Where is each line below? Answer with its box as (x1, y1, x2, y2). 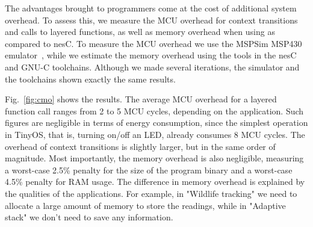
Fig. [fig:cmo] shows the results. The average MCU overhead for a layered (5, 93, 277, 105)
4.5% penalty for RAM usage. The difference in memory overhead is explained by (5, 175, 305, 188)
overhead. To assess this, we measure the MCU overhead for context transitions (5, 13, 298, 26)
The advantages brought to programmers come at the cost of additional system (5, 2, 297, 14)
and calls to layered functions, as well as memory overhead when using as (5, 25, 275, 38)
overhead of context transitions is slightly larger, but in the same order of (5, 140, 276, 152)
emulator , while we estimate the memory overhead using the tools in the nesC (5, 49, 297, 61)
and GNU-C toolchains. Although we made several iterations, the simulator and (5, 60, 300, 73)
